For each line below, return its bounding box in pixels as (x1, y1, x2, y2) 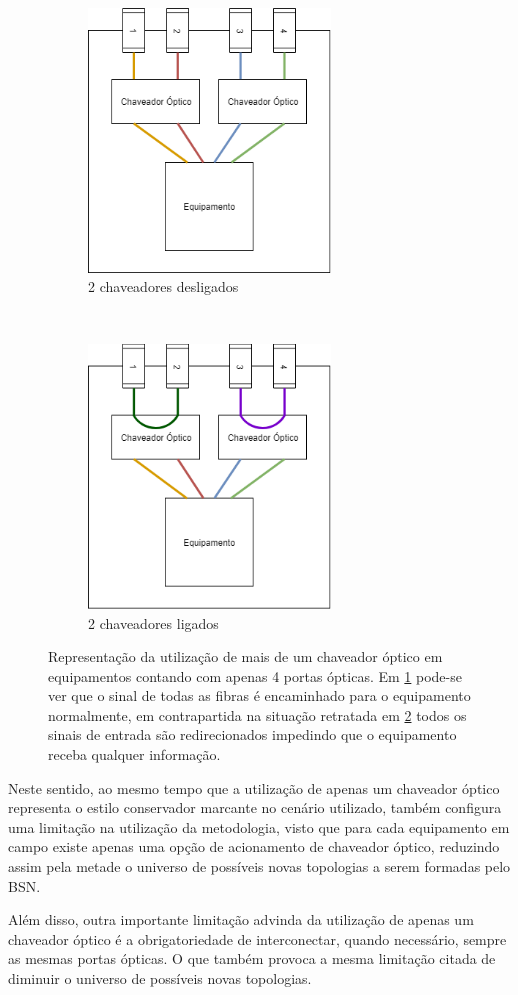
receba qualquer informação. (48, 744, 221, 765)
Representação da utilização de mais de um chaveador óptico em (48, 646, 443, 667)
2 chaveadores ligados (88, 612, 219, 633)
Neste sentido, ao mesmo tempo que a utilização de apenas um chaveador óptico (8, 777, 500, 798)
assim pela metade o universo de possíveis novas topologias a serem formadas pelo (8, 856, 511, 877)
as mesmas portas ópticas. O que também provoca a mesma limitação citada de (8, 948, 496, 969)
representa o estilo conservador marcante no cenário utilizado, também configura (8, 797, 502, 818)
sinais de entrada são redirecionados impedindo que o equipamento (48, 724, 457, 745)
